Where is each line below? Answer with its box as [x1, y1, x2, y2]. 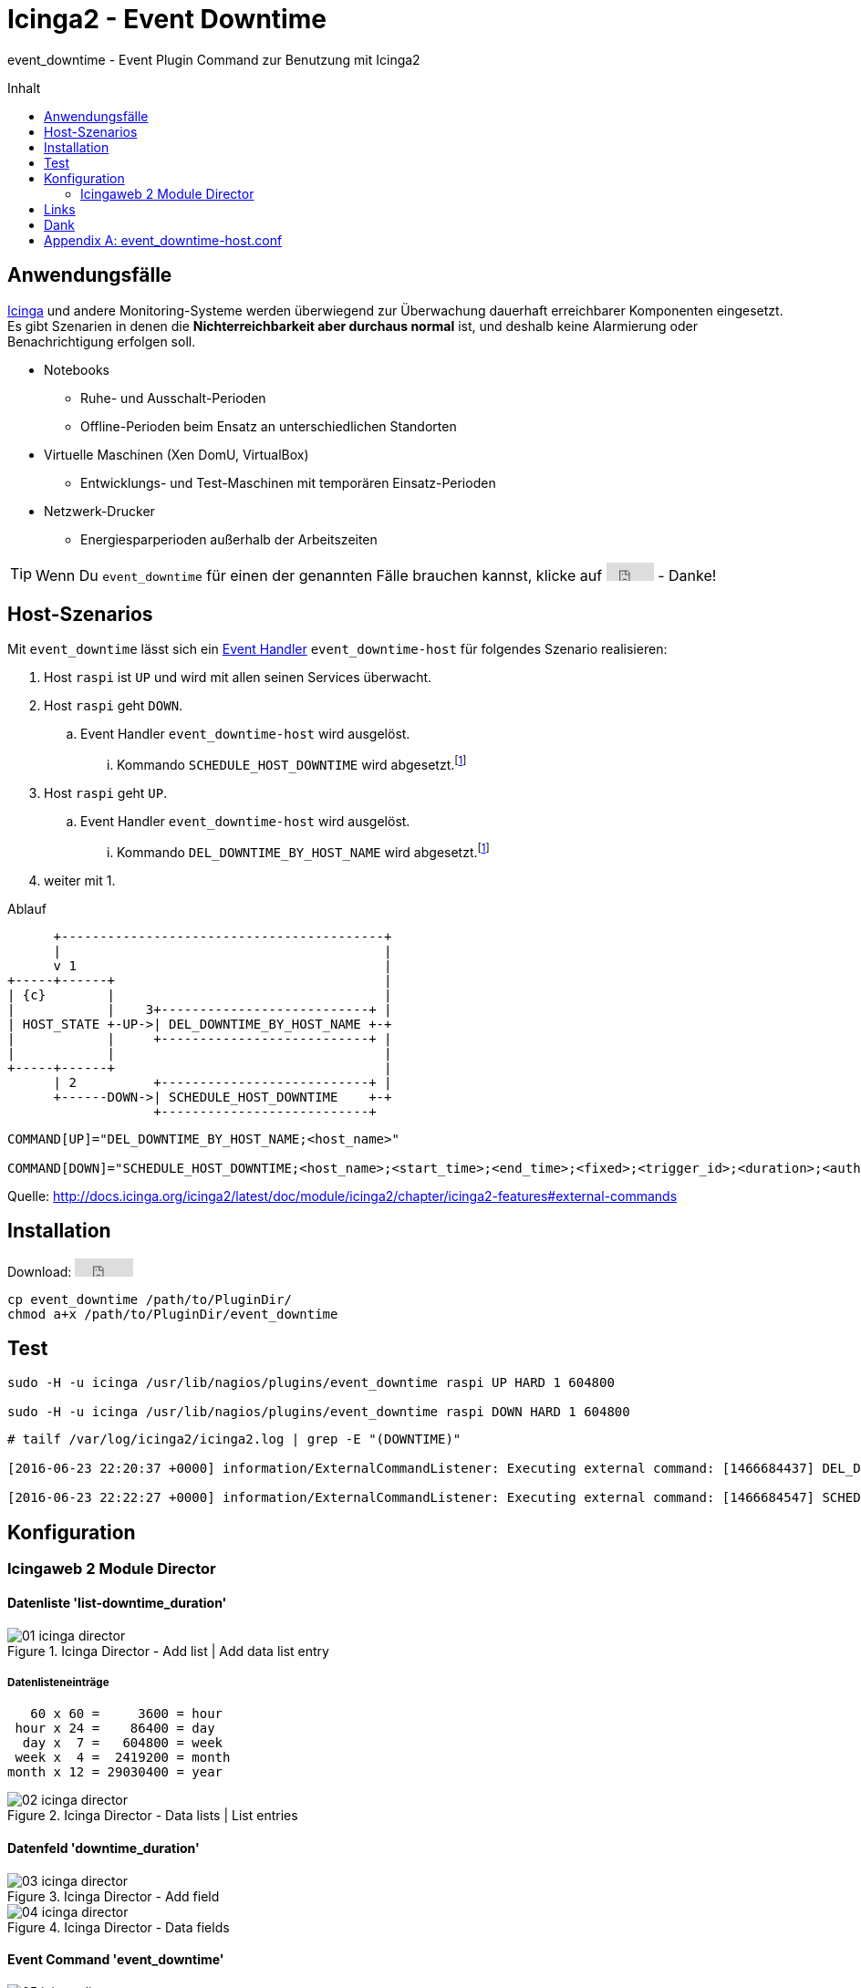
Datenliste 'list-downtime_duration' [7, 1594, 227, 1610]
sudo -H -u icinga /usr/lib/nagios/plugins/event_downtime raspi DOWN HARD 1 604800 [7, 1404, 630, 1420]
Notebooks [44, 361, 109, 378]
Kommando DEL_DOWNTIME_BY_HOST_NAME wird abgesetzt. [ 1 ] [117, 842, 490, 860]
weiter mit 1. [44, 872, 116, 888]
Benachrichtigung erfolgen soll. [7, 333, 196, 349]
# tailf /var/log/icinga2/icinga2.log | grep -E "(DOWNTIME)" [7, 1432, 462, 1447]
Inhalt [7, 79, 41, 96]
